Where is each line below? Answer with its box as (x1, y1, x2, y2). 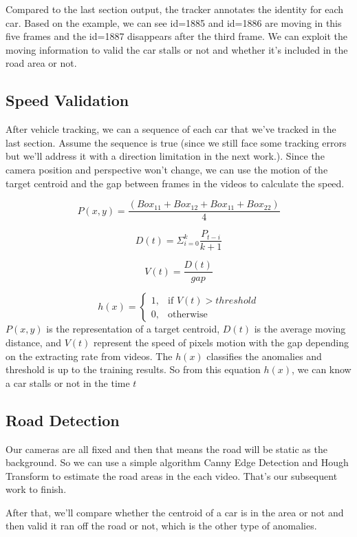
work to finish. (6, 482, 67, 496)
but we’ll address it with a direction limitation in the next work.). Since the (6, 149, 325, 163)
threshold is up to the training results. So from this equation (6, 362, 261, 377)
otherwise (168, 309, 208, 319)
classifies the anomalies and (206, 348, 322, 363)
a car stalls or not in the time (6, 375, 130, 390)
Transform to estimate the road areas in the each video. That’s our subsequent (6, 468, 338, 483)
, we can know (292, 362, 351, 377)
